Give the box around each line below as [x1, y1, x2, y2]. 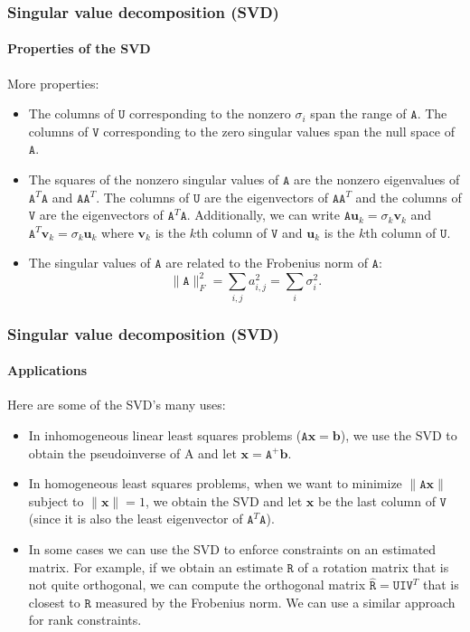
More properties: [7, 73, 99, 92]
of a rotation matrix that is [297, 557, 449, 576]
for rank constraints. [28, 610, 142, 629]
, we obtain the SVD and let [145, 491, 303, 510]
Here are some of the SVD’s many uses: [7, 395, 226, 414]
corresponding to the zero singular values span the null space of [103, 121, 455, 140]
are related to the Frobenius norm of [165, 253, 368, 272]
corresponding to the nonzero [129, 104, 291, 123]
